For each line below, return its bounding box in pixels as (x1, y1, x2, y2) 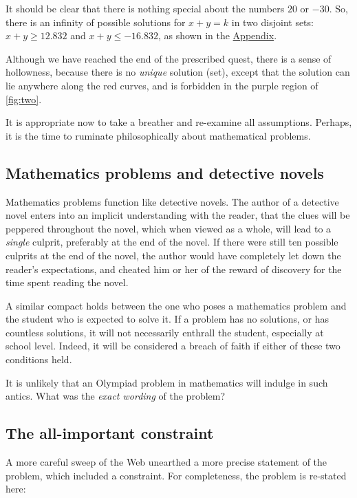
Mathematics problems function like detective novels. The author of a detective (6, 194, 339, 208)
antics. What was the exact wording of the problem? (6, 389, 226, 403)
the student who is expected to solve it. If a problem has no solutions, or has (6, 312, 329, 326)
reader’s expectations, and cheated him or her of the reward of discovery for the (6, 261, 342, 276)
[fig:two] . (6, 91, 42, 106)
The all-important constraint (6, 422, 214, 444)
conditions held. (6, 352, 72, 367)
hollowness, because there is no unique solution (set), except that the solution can (6, 65, 350, 79)
